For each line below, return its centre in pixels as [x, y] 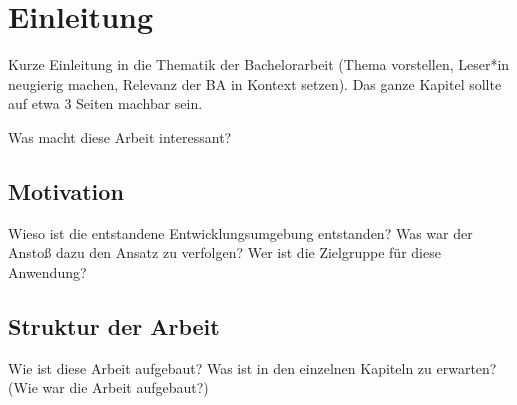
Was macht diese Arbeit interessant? [120, 136]
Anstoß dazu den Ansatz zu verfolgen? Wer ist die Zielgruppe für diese [224, 252]
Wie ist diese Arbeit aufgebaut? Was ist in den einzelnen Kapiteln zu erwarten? [252, 367]
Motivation [66, 190]
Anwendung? [47, 271]
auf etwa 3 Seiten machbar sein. [105, 103]
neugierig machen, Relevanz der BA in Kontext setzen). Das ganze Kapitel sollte [255, 83]
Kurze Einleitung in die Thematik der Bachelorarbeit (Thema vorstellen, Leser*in [259, 64]
